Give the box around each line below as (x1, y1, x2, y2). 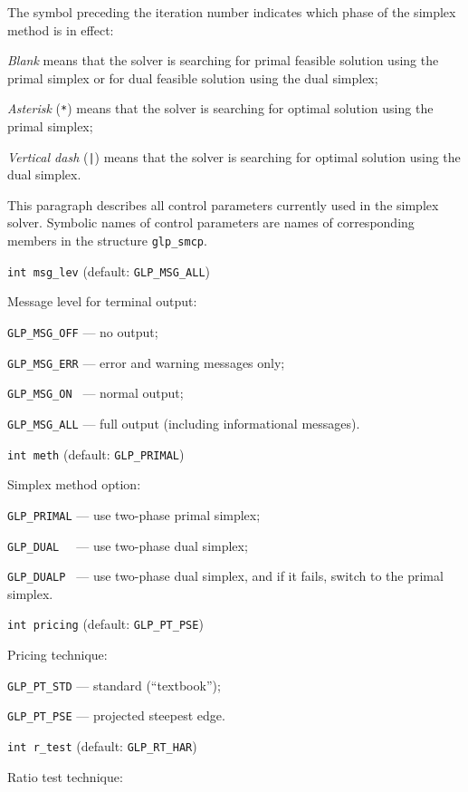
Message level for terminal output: (7, 292, 197, 311)
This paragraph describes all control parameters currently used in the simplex (7, 195, 439, 214)
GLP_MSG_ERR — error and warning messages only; (7, 353, 285, 372)
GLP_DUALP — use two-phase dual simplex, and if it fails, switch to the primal (7, 566, 444, 585)
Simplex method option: (7, 475, 141, 494)
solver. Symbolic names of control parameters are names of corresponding (7, 213, 415, 232)
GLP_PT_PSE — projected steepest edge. (7, 706, 225, 725)
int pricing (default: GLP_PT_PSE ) (7, 614, 204, 633)
